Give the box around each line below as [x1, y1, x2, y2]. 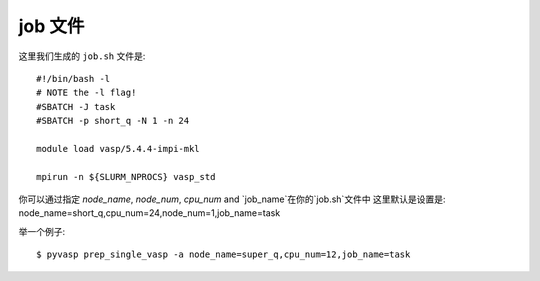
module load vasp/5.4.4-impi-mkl [36, 143, 200, 154]
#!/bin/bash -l [36, 73, 111, 84]
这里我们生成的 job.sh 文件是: [18, 50, 146, 62]
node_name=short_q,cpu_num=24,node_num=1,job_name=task [18, 207, 281, 219]
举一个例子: [18, 225, 66, 237]
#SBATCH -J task [36, 101, 116, 112]
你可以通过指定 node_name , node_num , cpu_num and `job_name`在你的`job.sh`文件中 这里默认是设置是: [18, 193, 446, 205]
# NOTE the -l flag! [36, 87, 137, 99]
